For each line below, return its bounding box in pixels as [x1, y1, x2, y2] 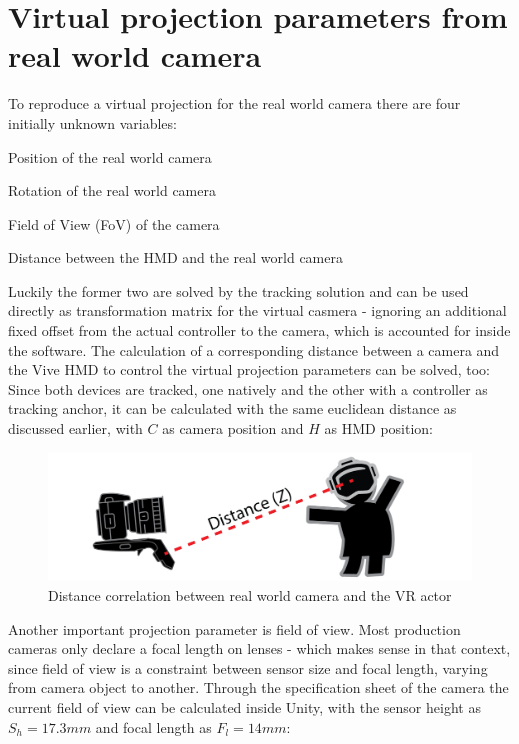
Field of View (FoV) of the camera [8, 213, 220, 234]
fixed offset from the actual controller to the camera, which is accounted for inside [8, 320, 511, 341]
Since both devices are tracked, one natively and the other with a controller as [8, 378, 488, 399]
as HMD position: [324, 418, 434, 439]
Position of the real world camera [8, 146, 212, 167]
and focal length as [95, 716, 212, 737]
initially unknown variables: [8, 112, 177, 133]
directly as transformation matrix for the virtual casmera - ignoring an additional [8, 300, 507, 321]
